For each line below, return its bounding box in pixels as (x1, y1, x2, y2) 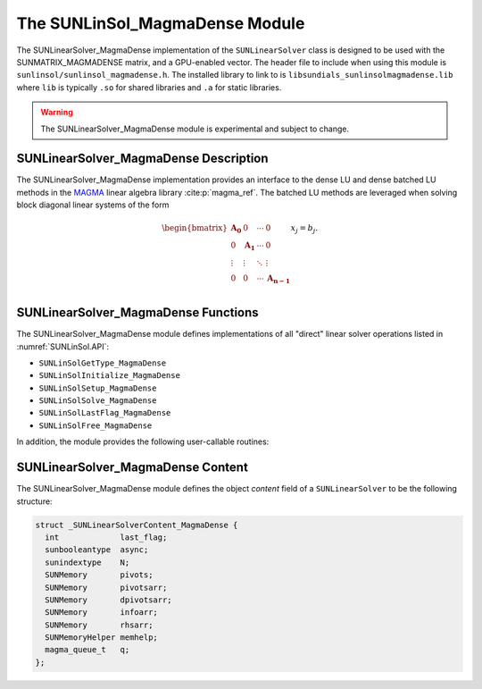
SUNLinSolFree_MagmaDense (38, 420, 153, 431)
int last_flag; (45, 532, 168, 542)
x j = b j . (290, 223, 319, 236)
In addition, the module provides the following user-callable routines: (16, 436, 270, 447)
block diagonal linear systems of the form (16, 199, 170, 210)
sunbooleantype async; (45, 545, 149, 555)
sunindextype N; (45, 557, 130, 567)
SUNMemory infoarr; (45, 608, 158, 618)
